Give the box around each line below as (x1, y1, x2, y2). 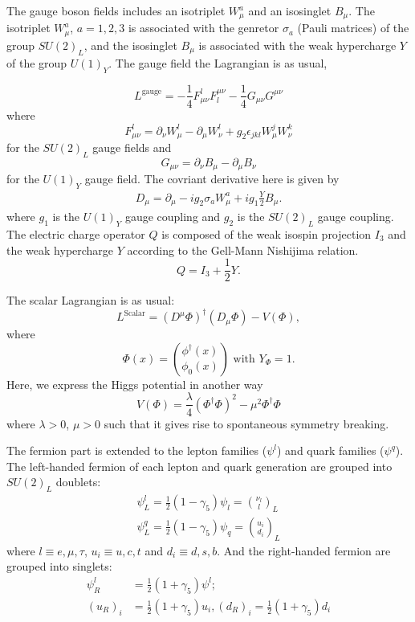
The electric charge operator (6, 225, 145, 242)
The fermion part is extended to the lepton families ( (6, 442, 267, 459)
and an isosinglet (248, 2, 332, 18)
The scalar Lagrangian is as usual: (6, 292, 175, 309)
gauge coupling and (124, 208, 221, 225)
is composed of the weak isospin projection (161, 225, 372, 242)
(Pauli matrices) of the (297, 19, 409, 36)
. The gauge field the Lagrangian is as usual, (108, 54, 328, 71)
